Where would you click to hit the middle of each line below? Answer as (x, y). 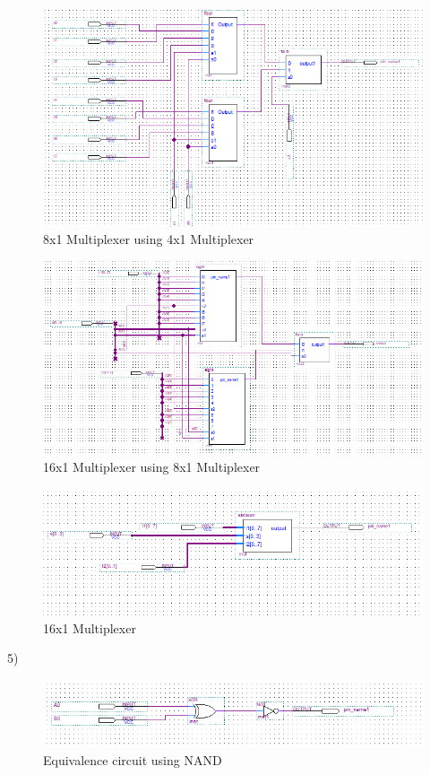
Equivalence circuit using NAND (133, 759)
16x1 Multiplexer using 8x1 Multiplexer (152, 467)
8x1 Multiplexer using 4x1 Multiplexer (149, 239)
